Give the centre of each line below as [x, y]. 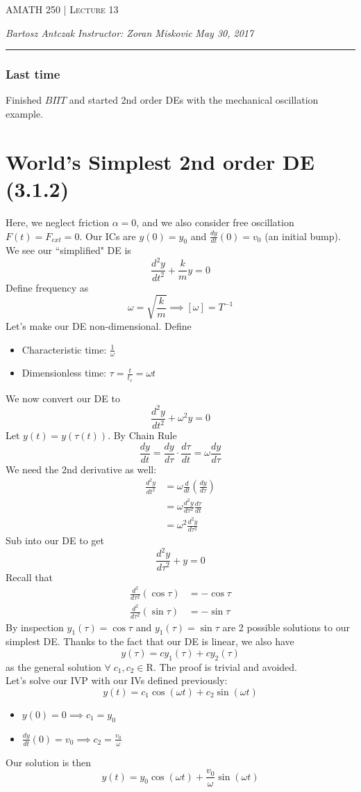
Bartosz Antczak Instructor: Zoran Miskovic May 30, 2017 [130, 32]
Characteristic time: [64, 349]
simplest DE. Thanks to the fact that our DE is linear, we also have [150, 641]
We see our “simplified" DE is [68, 250]
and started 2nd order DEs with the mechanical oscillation [194, 100]
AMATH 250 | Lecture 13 [62, 9]
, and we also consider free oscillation [215, 222]
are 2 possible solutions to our [286, 627]
